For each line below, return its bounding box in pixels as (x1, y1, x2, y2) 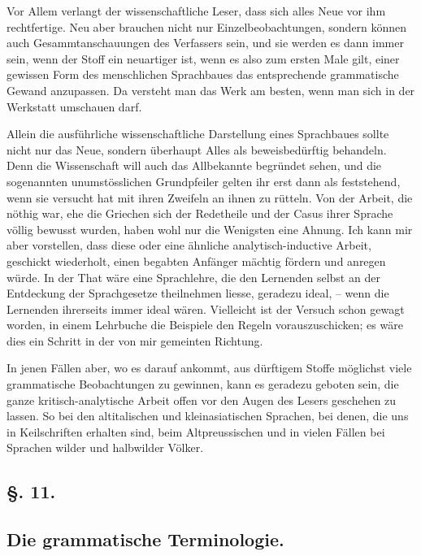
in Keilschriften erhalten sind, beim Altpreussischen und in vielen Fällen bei (7, 423, 385, 440)
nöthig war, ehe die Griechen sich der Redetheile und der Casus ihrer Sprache (7, 205, 393, 222)
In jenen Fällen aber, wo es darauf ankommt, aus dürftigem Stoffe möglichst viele (7, 359, 412, 376)
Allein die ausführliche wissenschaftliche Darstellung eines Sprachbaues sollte (7, 125, 389, 142)
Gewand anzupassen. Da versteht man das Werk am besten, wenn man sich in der (7, 81, 415, 98)
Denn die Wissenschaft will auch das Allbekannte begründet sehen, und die (7, 157, 382, 174)
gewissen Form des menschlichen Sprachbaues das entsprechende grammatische (7, 66, 399, 83)
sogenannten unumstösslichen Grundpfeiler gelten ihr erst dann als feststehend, (7, 172, 401, 189)
